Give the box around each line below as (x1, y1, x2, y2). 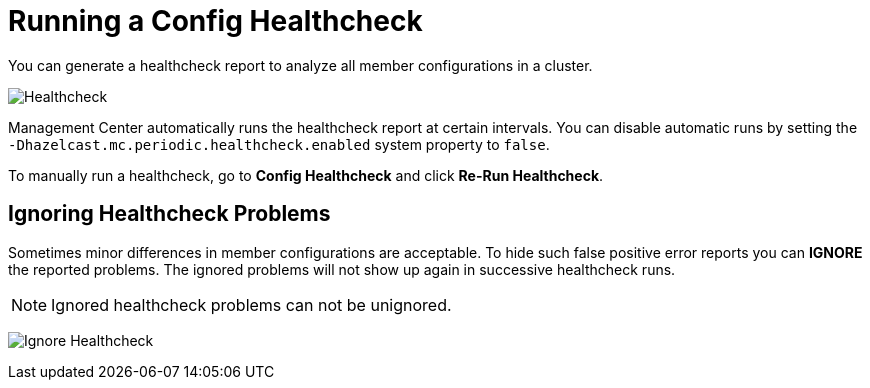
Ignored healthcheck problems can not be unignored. (51, 294, 452, 315)
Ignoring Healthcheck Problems (8, 201, 331, 227)
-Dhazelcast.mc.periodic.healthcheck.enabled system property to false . (8, 135, 550, 153)
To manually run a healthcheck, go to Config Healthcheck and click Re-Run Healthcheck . (8, 166, 604, 184)
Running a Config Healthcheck (8, 4, 423, 38)
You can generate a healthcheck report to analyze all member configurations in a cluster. (8, 56, 593, 74)
